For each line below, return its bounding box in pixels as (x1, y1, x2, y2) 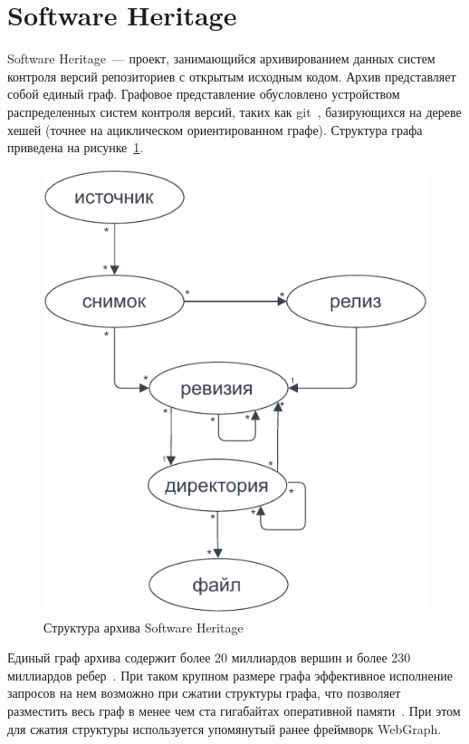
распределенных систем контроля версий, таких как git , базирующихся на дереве (7, 101, 462, 121)
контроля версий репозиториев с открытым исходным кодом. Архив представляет (7, 66, 456, 85)
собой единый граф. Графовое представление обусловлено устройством (7, 84, 400, 103)
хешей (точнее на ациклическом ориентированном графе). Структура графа (7, 120, 423, 139)
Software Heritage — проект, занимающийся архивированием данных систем (7, 49, 435, 68)
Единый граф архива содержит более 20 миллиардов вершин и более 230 (7, 648, 411, 667)
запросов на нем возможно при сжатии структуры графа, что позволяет (7, 683, 401, 702)
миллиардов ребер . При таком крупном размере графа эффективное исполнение (7, 665, 454, 684)
